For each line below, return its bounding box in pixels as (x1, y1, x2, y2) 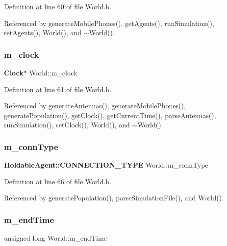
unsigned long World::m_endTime (4, 233, 107, 243)
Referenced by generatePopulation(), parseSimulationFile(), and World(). (4, 193, 224, 203)
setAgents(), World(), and (4, 27, 82, 38)
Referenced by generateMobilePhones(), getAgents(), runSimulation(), (4, 18, 214, 28)
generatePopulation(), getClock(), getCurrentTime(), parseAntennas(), (4, 110, 216, 120)
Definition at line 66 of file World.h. (4, 176, 111, 186)
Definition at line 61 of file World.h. (4, 84, 111, 94)
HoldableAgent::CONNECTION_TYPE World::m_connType (4, 160, 208, 170)
